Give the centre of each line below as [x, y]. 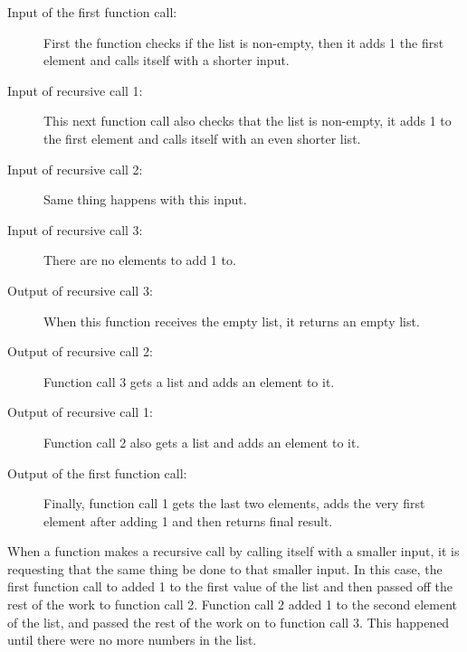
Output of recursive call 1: [80, 412]
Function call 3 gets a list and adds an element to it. [189, 381]
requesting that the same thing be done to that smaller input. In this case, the [225, 568]
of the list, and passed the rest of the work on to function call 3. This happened [229, 622]
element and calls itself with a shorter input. [167, 60]
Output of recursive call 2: [80, 351]
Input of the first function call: [92, 12]
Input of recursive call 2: [75, 169]
